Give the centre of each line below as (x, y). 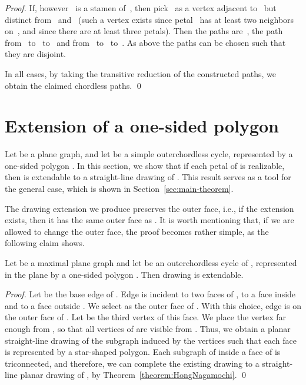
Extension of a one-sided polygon (142, 126)
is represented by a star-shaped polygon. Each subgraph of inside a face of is (143, 352)
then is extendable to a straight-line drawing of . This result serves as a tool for (148, 177)
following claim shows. (45, 243)
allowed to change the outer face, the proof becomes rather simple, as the (137, 231)
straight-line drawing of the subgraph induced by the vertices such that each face (151, 340)
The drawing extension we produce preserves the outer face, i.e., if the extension (149, 208)
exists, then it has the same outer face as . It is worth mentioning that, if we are (149, 220)
